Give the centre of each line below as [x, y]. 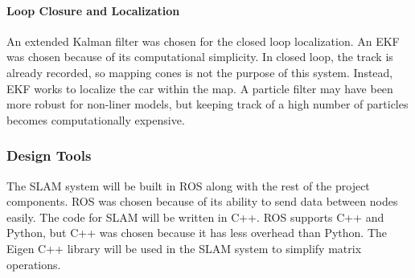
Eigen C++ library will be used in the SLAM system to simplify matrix [184, 248]
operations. [34, 264]
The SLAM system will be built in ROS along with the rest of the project [188, 185]
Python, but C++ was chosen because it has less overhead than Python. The [197, 233]
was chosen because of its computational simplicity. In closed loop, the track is [200, 57]
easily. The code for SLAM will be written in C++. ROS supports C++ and [195, 217]
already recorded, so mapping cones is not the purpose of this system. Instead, [200, 72]
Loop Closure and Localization [93, 10]
